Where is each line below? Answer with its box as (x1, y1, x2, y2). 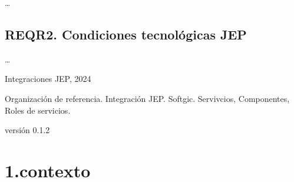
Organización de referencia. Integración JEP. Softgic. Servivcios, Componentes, (5, 92, 290, 104)
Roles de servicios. (5, 104, 71, 116)
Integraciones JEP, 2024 (5, 72, 91, 85)
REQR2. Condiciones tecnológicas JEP (5, 25, 247, 43)
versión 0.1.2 (5, 124, 50, 136)
